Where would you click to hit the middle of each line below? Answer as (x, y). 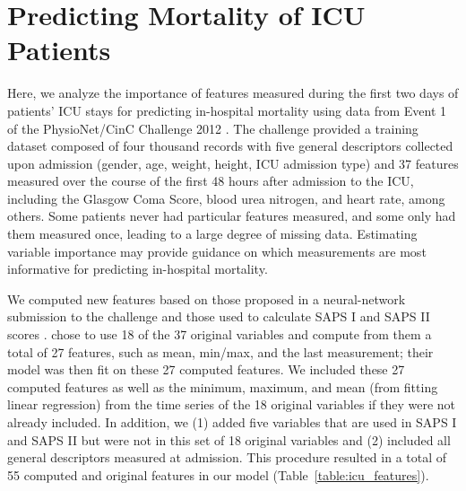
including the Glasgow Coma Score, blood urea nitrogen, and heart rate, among (226, 198)
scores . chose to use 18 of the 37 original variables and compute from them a (220, 334)
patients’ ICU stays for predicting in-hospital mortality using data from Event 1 (227, 110)
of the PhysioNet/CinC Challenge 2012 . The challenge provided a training (213, 128)
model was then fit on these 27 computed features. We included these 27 (206, 369)
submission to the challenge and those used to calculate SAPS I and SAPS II (219, 316)
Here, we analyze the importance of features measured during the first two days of (233, 93)
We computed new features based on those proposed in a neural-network (207, 298)
